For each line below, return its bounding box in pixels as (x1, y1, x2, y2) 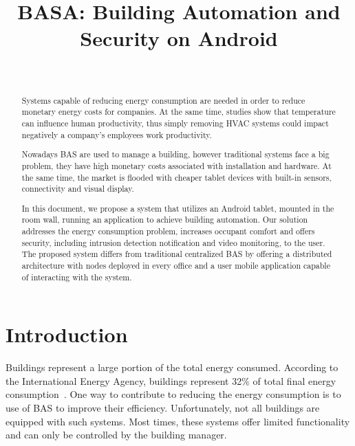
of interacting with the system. (21, 271, 132, 282)
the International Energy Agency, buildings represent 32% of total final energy (6, 373, 336, 388)
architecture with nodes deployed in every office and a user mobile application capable (21, 260, 330, 271)
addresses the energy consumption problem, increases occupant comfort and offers (21, 225, 315, 237)
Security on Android (80, 24, 278, 52)
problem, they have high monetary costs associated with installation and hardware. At (21, 159, 332, 171)
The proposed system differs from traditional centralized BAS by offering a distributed (21, 248, 332, 260)
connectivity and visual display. (21, 183, 134, 194)
